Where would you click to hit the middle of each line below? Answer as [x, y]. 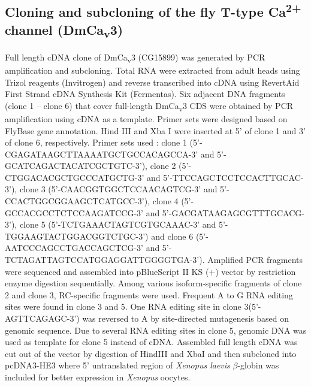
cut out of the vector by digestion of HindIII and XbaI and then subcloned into [151, 353]
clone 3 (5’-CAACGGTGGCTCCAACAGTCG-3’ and [118, 189]
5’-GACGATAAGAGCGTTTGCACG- [233, 212]
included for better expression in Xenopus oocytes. [98, 377]
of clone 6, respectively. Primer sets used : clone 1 [96, 142]
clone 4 [165, 201]
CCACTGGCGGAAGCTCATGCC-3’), [78, 201]
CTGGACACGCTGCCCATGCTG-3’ [75, 177]
